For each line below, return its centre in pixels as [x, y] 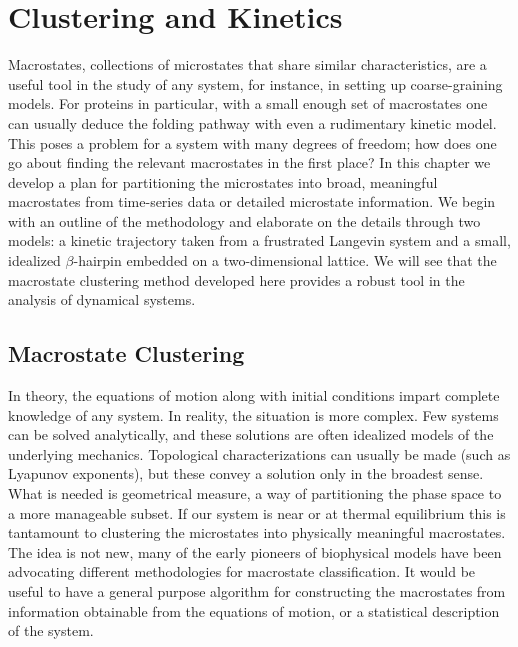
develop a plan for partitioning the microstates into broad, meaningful [223, 181]
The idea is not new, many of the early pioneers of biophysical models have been [255, 551]
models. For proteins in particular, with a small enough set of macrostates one [248, 103]
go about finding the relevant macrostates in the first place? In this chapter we [249, 162]
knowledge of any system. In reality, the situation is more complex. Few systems [253, 414]
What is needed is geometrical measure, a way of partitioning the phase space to [255, 493]
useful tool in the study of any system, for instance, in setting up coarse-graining [255, 83]
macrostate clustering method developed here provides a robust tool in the [236, 279]
